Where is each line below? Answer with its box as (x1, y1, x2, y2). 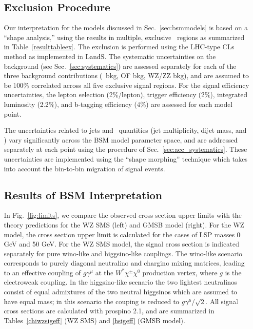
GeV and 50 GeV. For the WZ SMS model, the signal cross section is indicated (4, 239, 239, 249)
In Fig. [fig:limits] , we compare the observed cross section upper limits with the (4, 210, 242, 220)
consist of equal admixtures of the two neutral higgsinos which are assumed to (4, 287, 237, 297)
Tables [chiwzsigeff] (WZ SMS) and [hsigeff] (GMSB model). (4, 315, 185, 325)
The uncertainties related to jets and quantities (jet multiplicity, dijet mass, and (4, 125, 247, 135)
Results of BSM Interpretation (4, 187, 162, 202)
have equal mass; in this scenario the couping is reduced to (4, 296, 179, 306)
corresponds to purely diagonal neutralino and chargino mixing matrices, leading (4, 258, 245, 268)
